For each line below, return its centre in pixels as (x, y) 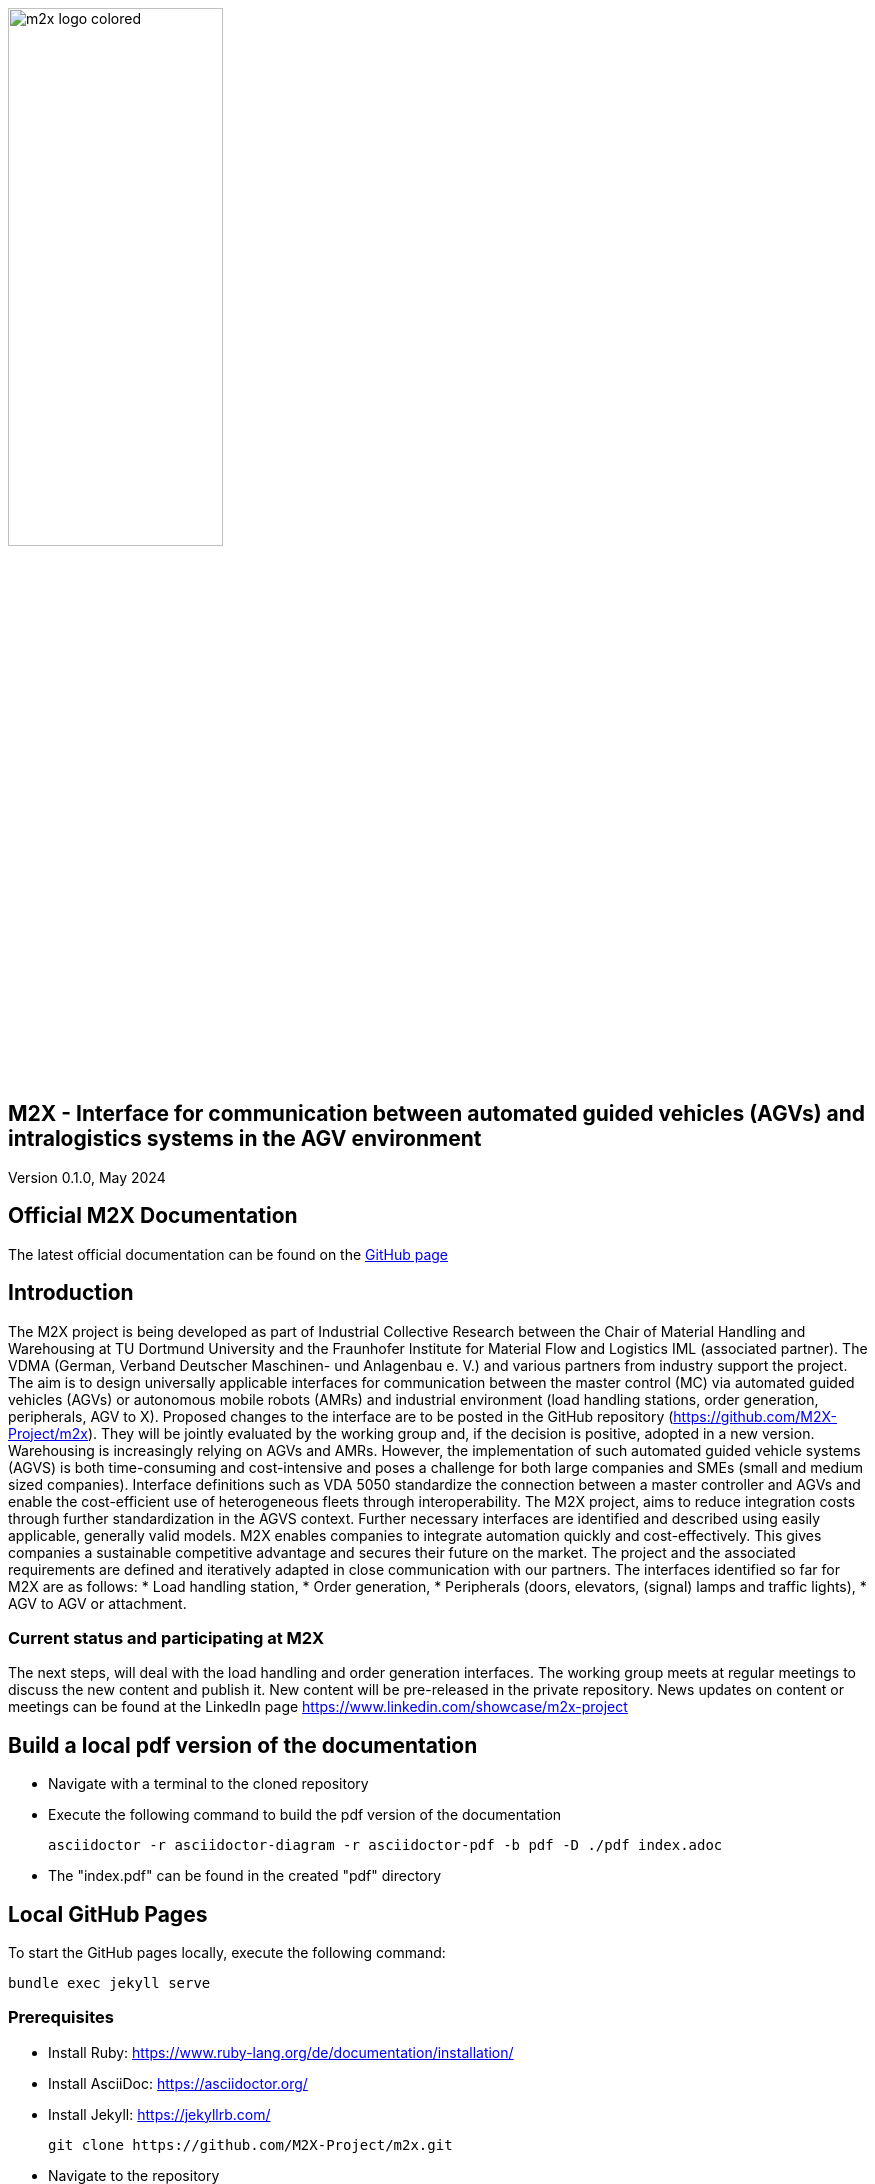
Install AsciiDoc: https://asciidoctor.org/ (178, 2083)
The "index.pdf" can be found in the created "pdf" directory (245, 1876)
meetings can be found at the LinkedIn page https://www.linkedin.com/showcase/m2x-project (318, 1707)
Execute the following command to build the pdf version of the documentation (305, 1815)
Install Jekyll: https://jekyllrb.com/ (159, 2114)
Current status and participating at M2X (166, 1637)
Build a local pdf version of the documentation (243, 1745)
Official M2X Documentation (153, 1216)
